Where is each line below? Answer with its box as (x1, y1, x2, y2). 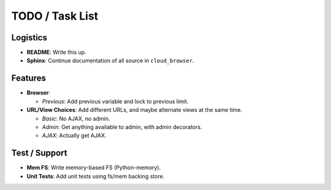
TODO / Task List (11, 9, 99, 23)
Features (11, 73, 46, 84)
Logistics (11, 32, 47, 43)
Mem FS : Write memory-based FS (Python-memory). (26, 164, 161, 171)
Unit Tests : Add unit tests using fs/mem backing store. (26, 172, 165, 180)
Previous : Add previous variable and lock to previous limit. (42, 98, 189, 105)
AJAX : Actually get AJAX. (42, 132, 107, 139)
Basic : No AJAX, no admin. (42, 115, 110, 122)
